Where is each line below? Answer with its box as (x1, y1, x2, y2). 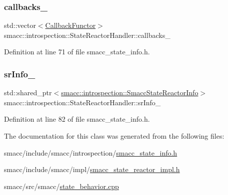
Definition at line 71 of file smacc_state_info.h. (4, 46, 150, 57)
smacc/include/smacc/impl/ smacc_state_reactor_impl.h (4, 164, 180, 175)
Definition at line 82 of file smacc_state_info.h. (4, 114, 150, 124)
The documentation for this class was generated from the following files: (4, 131, 224, 141)
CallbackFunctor (45, 20, 96, 30)
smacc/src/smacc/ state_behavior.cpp (4, 181, 119, 191)
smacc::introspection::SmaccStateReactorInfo (61, 87, 198, 98)
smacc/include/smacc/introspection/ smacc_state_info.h (4, 147, 177, 158)
